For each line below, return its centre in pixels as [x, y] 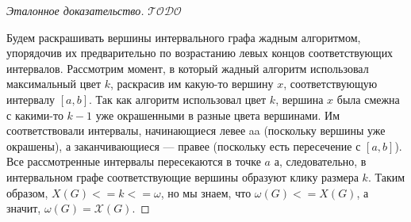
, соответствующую [330, 84]
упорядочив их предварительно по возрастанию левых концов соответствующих [200, 53]
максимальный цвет [54, 84]
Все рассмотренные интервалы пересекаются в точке [134, 161]
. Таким [386, 176]
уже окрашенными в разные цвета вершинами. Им [218, 115]
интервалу [31, 99]
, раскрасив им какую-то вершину [192, 84]
